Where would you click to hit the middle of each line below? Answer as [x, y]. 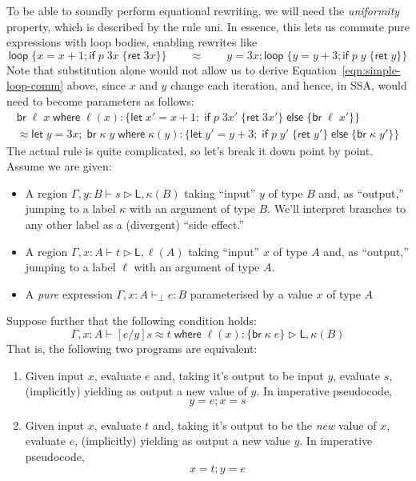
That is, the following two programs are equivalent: [132, 348]
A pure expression [69, 293]
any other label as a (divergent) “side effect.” [134, 224]
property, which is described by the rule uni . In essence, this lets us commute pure [208, 26]
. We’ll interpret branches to [336, 208]
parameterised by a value [251, 293]
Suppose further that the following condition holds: [132, 321]
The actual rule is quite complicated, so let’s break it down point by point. [190, 150]
